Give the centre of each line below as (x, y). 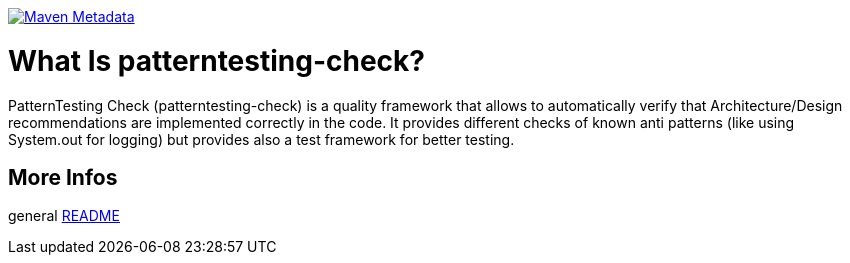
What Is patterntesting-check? (217, 60)
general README (64, 216)
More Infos (63, 177)
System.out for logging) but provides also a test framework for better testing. (261, 139)
